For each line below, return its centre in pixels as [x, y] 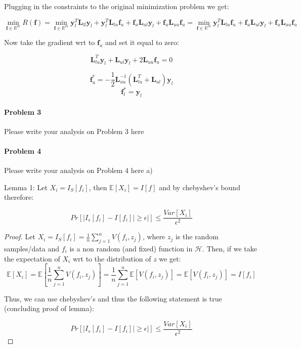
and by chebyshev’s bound [200, 187]
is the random [197, 236]
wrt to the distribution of [112, 258]
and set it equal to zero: [142, 42]
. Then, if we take [229, 248]
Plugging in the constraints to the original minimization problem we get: [117, 6]
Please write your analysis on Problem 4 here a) [78, 170]
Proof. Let [20, 236]
